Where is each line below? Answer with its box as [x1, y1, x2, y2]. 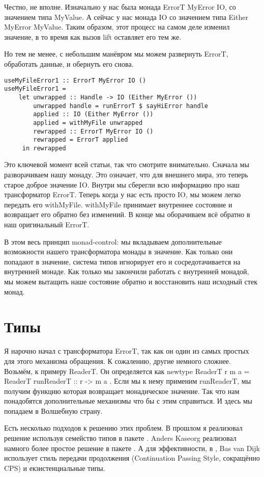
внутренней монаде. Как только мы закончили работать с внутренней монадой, [4, 266, 249, 277]
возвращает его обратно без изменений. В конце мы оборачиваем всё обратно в [4, 209, 250, 220]
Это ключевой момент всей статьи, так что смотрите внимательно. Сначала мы [4, 159, 249, 170]
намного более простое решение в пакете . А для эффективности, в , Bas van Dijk [4, 442, 260, 453]
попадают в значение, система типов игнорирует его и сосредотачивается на [4, 256, 241, 267]
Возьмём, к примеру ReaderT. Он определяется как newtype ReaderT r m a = [4, 365, 250, 376]
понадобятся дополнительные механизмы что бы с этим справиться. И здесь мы [4, 395, 253, 406]
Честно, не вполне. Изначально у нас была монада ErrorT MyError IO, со [4, 2, 236, 12]
